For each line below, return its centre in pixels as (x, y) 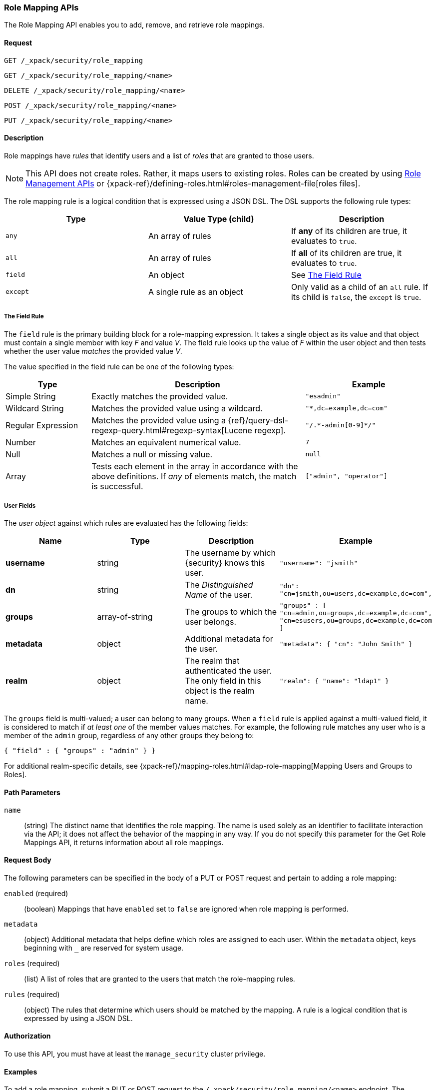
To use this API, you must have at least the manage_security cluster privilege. (135, 1054)
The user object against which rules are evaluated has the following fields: (126, 523)
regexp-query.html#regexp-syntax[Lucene (172, 430)
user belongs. (211, 622)
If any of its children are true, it (349, 231)
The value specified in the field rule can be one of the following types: (119, 366)
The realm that (212, 661)
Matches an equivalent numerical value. (166, 442)
